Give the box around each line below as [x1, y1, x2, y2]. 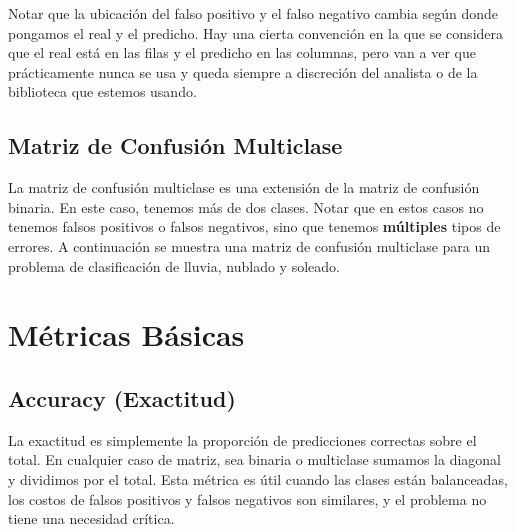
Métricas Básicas [8, 314, 245, 355]
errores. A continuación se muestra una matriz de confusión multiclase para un [8, 235, 491, 256]
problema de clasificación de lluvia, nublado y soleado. [8, 255, 340, 276]
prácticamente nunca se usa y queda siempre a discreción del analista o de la [8, 61, 478, 82]
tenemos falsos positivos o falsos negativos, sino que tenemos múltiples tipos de [8, 216, 501, 237]
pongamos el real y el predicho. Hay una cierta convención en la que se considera [8, 22, 504, 43]
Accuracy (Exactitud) [8, 382, 236, 413]
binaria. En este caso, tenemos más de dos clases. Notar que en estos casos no [8, 196, 484, 217]
